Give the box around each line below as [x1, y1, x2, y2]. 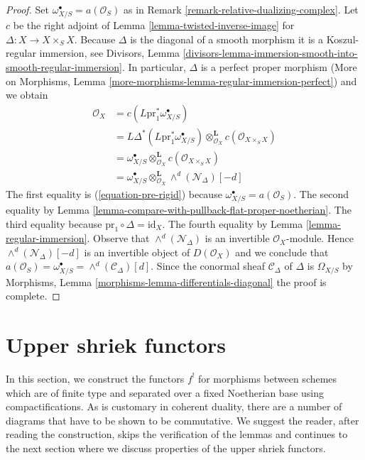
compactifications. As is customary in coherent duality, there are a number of [6, 399, 342, 414]
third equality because [6, 216, 102, 231]
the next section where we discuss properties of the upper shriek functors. [6, 440, 326, 455]
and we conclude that [235, 244, 329, 259]
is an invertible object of [84, 244, 190, 259]
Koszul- [326, 31, 359, 46]
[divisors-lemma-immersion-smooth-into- [182, 45, 358, 60]
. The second [293, 186, 349, 201]
